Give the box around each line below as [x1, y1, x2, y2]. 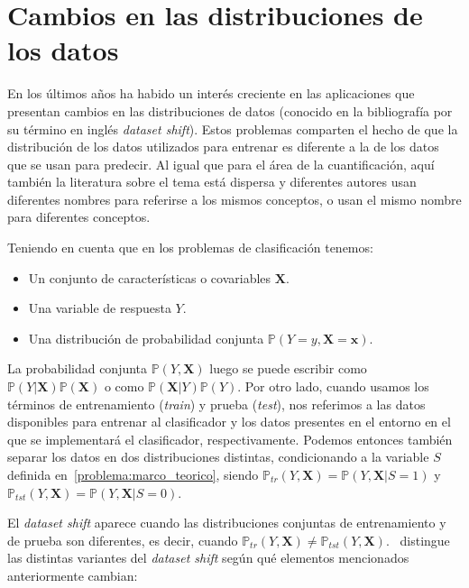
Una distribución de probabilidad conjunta [28, 328, 264, 347]
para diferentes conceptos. [7, 207, 151, 226]
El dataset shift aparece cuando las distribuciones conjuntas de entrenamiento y [7, 513, 446, 532]
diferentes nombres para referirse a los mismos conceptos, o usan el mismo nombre [7, 189, 462, 208]
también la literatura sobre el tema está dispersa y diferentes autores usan [7, 172, 417, 191]
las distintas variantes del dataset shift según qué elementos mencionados [7, 548, 409, 567]
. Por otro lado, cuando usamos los [237, 377, 429, 396]
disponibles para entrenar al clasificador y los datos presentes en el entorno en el [7, 412, 451, 431]
